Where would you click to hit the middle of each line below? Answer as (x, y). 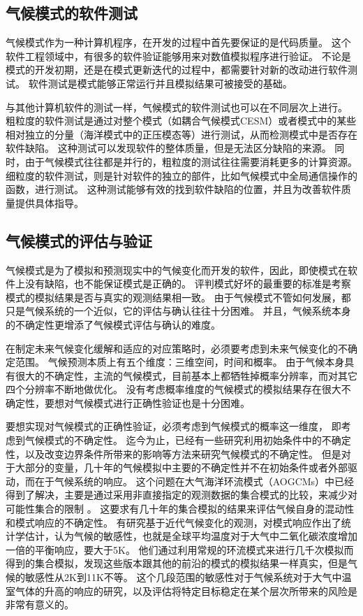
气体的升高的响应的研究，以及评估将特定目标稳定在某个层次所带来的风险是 (186, 590)
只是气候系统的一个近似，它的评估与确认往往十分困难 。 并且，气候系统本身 (178, 311)
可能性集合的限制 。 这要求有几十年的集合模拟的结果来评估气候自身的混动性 (180, 509)
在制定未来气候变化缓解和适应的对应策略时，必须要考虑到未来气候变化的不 (177, 348)
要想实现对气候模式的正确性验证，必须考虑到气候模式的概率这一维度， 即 (173, 426)
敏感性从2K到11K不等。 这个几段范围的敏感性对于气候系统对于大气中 (183, 577)
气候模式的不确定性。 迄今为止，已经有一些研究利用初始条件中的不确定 (188, 440)
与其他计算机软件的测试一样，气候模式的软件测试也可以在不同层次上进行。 (177, 107)
